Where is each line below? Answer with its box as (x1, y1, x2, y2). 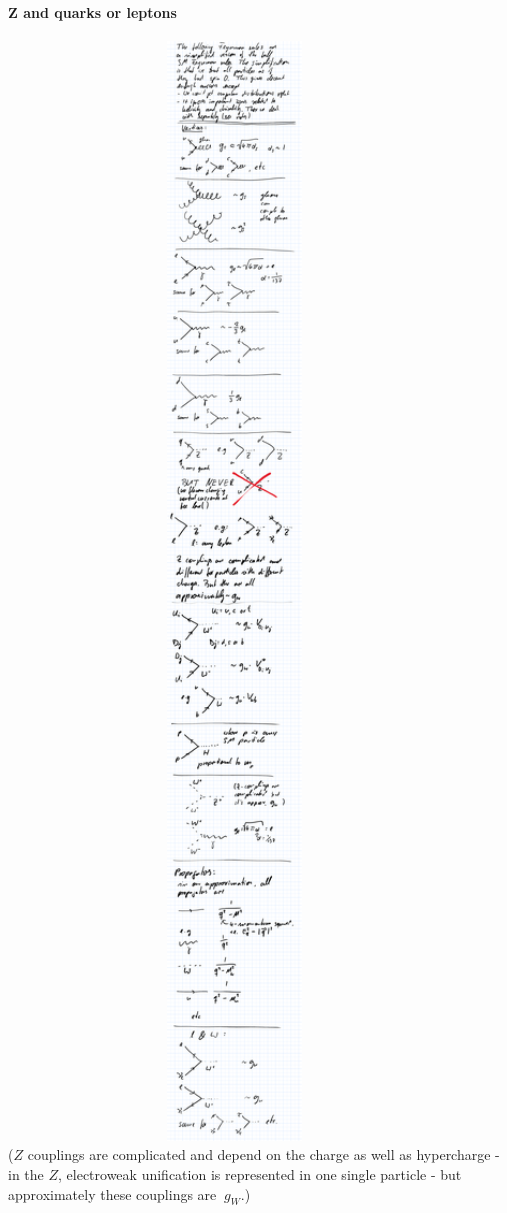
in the (8, 1163, 44, 1184)
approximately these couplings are (8, 1183, 217, 1204)
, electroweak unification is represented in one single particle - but (58, 1163, 462, 1184)
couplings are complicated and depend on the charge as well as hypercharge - (27, 1144, 500, 1165)
